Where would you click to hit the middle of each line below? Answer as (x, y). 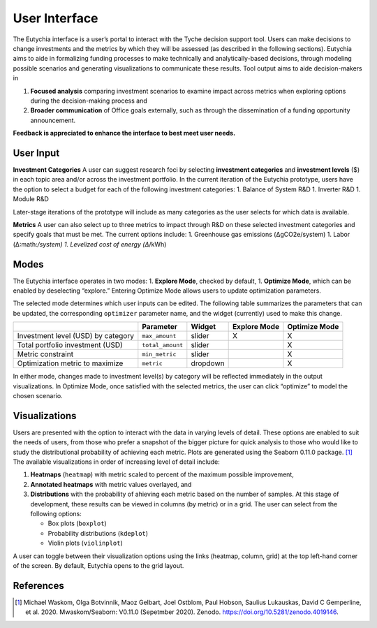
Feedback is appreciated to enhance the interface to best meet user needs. (124, 133)
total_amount (163, 345)
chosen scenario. (38, 395)
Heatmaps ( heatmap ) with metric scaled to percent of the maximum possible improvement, (162, 474)
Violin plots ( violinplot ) (86, 543)
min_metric (159, 354)
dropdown (208, 363)
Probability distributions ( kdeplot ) (98, 533)
